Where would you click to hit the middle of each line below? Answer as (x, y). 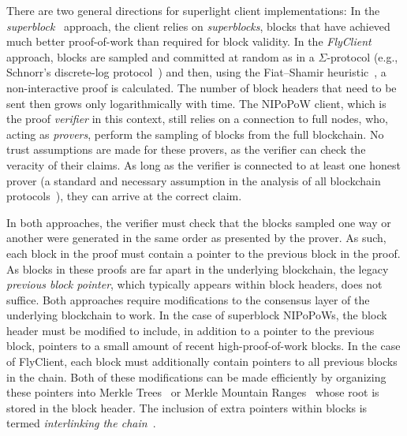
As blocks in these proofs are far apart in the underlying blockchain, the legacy (198, 268)
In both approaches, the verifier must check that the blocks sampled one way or (199, 222)
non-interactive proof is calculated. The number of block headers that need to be (202, 87)
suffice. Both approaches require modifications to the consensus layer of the (188, 299)
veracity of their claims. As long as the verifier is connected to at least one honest (203, 164)
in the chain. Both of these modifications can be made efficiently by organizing (196, 376)
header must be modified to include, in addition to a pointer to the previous (190, 330)
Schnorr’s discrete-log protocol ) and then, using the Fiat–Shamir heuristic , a (196, 72)
